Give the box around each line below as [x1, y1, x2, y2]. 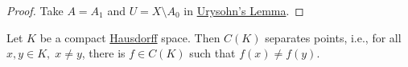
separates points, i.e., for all [265, 29, 402, 45]
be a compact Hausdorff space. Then [39, 29, 220, 45]
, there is [81, 45, 126, 61]
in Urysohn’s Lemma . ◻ [183, 2, 304, 18]
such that [189, 45, 236, 61]
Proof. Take [6, 2, 64, 18]
